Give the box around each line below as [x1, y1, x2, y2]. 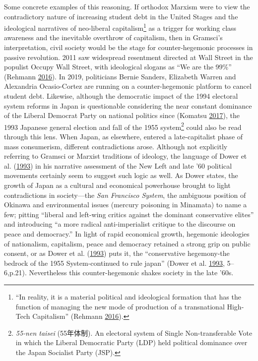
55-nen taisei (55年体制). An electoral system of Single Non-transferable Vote [15, 327, 253, 338]
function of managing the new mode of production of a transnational [15, 301, 225, 311]
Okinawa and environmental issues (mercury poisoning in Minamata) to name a [4, 199, 247, 210]
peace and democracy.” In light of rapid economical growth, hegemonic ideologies [4, 228, 250, 239]
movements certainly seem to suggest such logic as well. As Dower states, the [4, 170, 238, 180]
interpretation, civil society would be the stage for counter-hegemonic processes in [4, 42, 253, 53]
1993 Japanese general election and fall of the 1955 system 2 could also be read [4, 120, 242, 132]
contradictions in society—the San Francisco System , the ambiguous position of [4, 189, 246, 200]
